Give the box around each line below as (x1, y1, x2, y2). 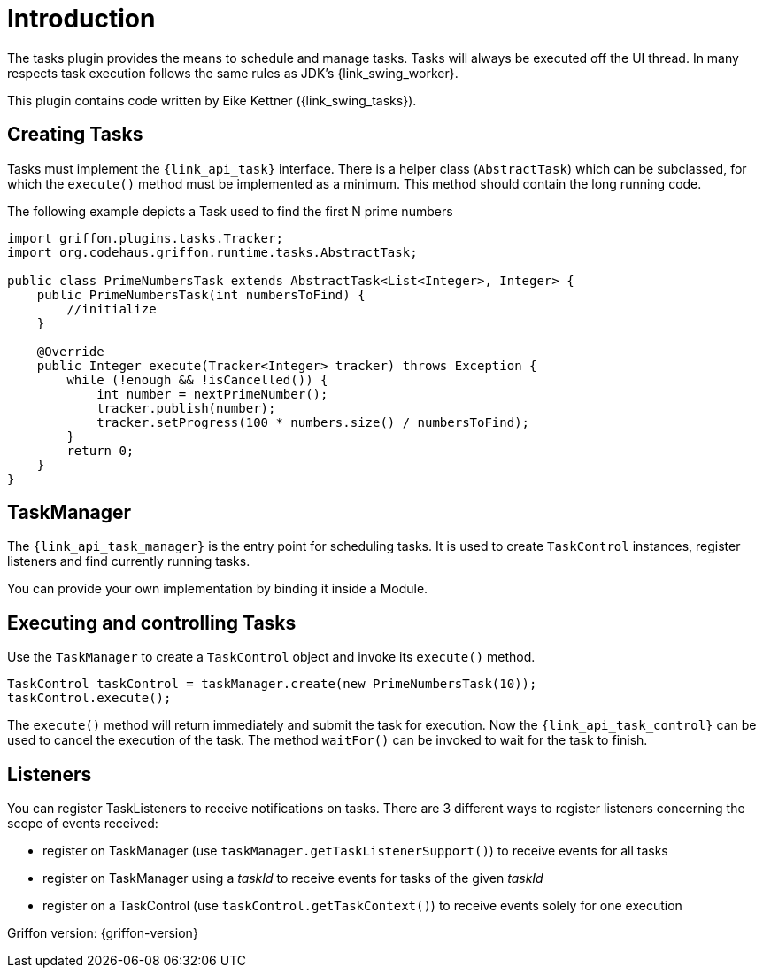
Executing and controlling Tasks (7, 611, 297, 634)
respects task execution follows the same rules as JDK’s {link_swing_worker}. (7, 65, 459, 81)
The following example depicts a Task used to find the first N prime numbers (7, 203, 453, 219)
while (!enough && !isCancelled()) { (66, 372, 328, 387)
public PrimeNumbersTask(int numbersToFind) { (36, 287, 366, 302)
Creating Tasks (7, 123, 143, 146)
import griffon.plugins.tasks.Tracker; (7, 230, 283, 245)
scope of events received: (7, 816, 158, 832)
